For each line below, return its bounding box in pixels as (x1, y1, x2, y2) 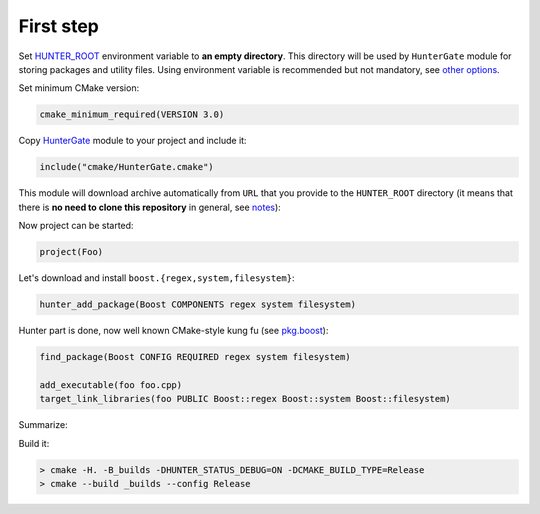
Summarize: (18, 419, 69, 431)
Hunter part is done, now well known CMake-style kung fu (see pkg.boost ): (18, 324, 329, 336)
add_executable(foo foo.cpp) (39, 379, 183, 390)
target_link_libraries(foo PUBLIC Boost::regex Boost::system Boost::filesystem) (39, 393, 452, 405)
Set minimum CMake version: (18, 82, 140, 94)
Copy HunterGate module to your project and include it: (18, 135, 247, 147)
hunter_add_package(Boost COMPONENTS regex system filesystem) (39, 299, 357, 310)
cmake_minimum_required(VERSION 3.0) (39, 109, 225, 120)
